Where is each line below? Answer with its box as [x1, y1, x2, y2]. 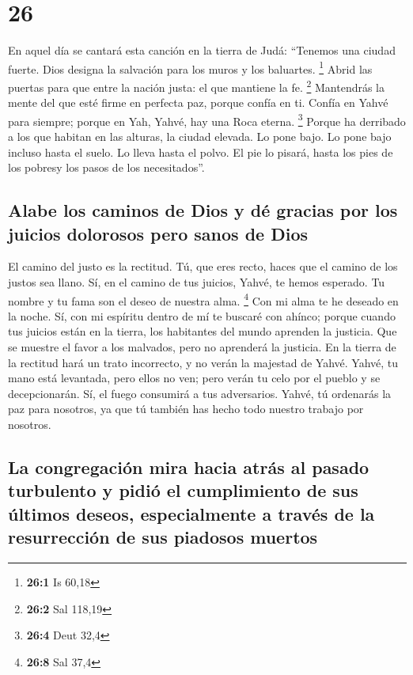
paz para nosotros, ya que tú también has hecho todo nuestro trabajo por [8, 400, 364, 417]
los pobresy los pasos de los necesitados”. [8, 159, 205, 176]
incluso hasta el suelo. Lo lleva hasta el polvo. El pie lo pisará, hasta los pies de [8, 143, 393, 160]
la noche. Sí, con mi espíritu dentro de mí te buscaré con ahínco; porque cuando [8, 307, 396, 324]
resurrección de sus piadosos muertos [8, 525, 318, 549]
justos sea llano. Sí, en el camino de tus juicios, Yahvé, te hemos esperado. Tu [8, 274, 385, 290]
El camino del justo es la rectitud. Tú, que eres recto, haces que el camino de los [8, 258, 398, 275]
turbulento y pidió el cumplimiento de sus [8, 478, 358, 502]
